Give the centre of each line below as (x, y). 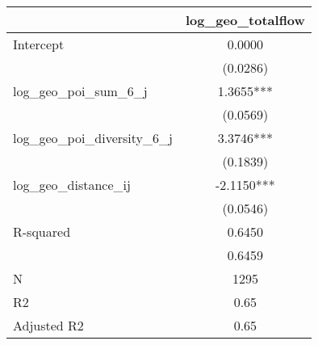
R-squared (42, 231)
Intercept (39, 44)
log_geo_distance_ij (72, 185)
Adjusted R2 (48, 325)
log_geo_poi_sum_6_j (80, 91)
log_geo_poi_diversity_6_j (93, 138)
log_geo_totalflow (245, 20)
